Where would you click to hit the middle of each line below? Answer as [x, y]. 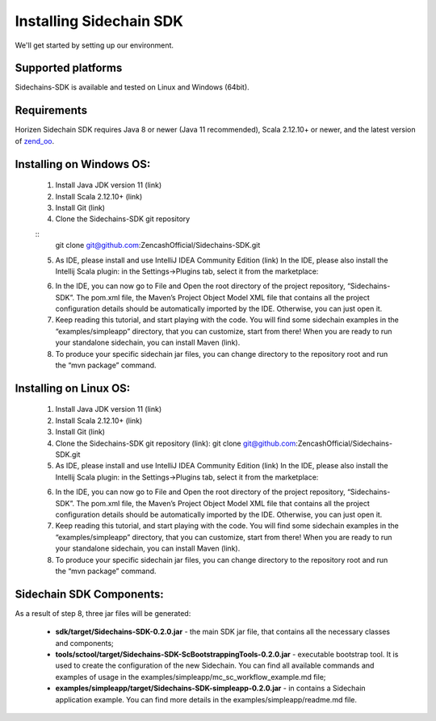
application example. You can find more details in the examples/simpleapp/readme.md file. [206, 699]
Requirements [51, 110]
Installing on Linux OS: [73, 388]
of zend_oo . [35, 140]
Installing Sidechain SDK [99, 21]
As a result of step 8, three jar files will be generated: [103, 613]
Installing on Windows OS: [83, 164]
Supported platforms [69, 68]
